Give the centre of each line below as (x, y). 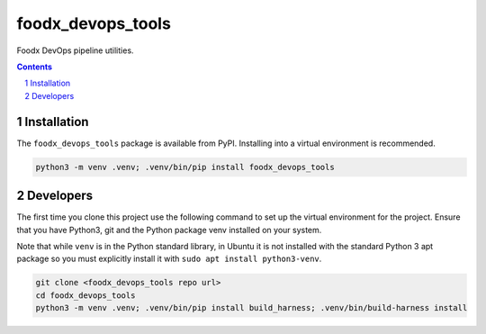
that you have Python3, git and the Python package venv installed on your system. (169, 230)
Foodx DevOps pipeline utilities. (75, 50)
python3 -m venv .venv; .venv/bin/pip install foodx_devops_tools (185, 167)
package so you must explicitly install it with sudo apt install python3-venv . (169, 259)
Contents (35, 67)
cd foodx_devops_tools (85, 295)
